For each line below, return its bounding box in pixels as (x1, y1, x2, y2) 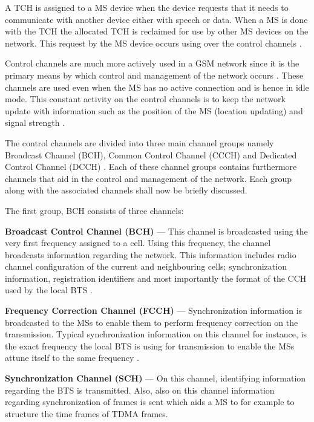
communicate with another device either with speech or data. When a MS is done (5, 13, 308, 25)
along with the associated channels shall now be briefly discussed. (5, 184, 247, 196)
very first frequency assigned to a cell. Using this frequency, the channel (5, 236, 271, 249)
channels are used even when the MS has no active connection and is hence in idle (5, 80, 309, 93)
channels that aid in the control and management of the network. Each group (5, 172, 292, 184)
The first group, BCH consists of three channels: (5, 204, 184, 216)
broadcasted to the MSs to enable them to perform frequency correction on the (5, 316, 298, 328)
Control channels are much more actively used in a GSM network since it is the (5, 57, 299, 70)
